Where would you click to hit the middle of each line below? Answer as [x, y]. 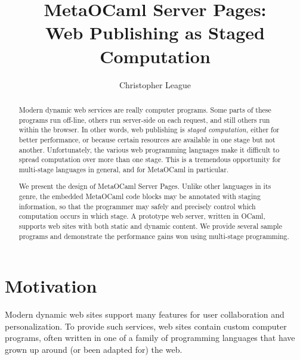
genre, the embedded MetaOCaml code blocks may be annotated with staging [140, 196]
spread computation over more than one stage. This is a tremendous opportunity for [150, 159]
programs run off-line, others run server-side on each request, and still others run [144, 120]
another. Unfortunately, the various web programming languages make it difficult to [149, 149]
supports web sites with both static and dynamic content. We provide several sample [150, 226]
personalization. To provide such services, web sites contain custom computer [146, 326]
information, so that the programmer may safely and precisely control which [137, 206]
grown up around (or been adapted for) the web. [94, 350]
